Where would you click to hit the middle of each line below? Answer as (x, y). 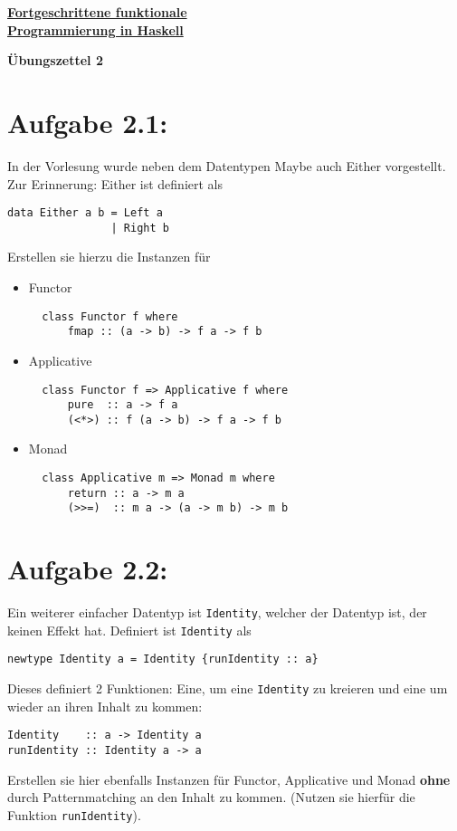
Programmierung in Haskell (95, 29)
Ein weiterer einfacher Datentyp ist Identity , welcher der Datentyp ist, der (217, 612)
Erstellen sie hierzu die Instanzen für (109, 257)
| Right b (140, 228)
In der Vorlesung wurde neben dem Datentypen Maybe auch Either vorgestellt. (227, 165)
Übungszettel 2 (55, 60)
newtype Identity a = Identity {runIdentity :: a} (163, 659)
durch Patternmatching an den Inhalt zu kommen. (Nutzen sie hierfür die (211, 797)
